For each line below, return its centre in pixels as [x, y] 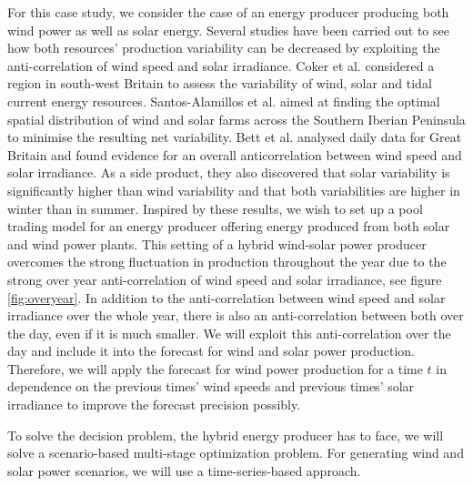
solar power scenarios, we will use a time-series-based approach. [184, 470]
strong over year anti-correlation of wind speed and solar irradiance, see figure [225, 279]
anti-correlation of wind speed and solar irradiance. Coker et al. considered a [221, 65]
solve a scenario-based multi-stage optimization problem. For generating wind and [236, 453]
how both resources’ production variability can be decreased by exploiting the [224, 48]
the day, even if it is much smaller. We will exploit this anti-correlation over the [229, 333]
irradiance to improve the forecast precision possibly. [154, 405]
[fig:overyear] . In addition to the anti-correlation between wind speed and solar [226, 297]
